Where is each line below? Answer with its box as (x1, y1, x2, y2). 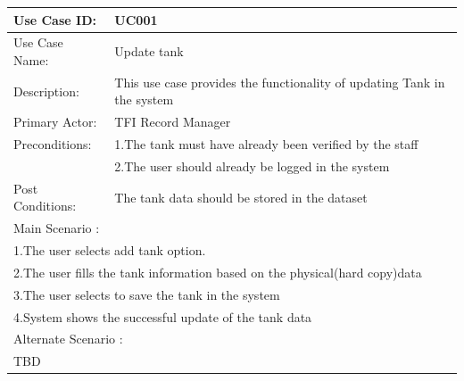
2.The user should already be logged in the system (114, 156, 390, 175)
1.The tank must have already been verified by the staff (114, 135, 418, 153)
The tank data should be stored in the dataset (114, 187, 368, 206)
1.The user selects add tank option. (13, 241, 206, 260)
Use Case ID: (13, 10, 96, 29)
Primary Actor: (13, 112, 97, 131)
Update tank (114, 42, 184, 61)
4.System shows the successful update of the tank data (13, 307, 312, 326)
